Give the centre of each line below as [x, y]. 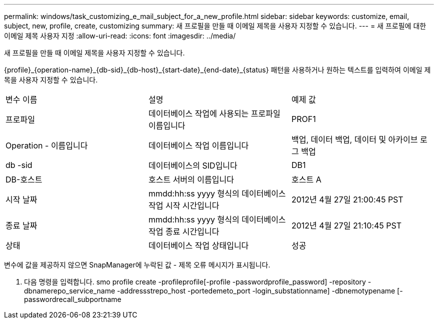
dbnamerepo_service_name [70, 291]
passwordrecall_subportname [73, 299]
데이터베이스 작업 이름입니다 [198, 145]
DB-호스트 [24, 179]
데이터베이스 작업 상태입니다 [198, 245]
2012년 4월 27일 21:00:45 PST [347, 199]
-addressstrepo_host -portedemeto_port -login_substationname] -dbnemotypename [256, 291]
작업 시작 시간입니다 [184, 205]
